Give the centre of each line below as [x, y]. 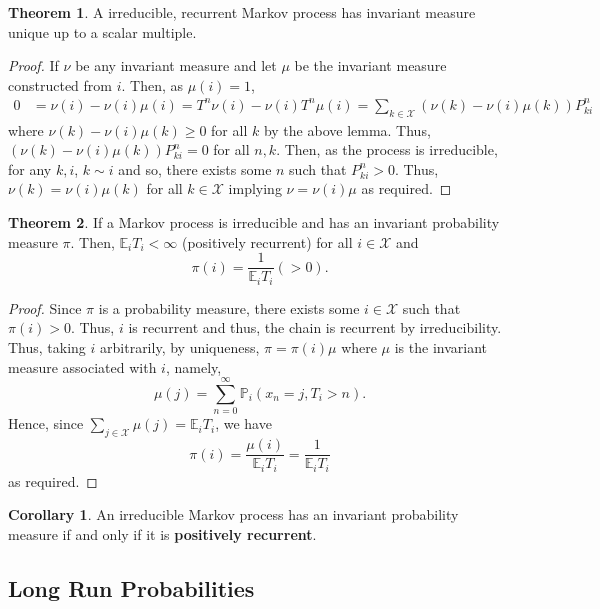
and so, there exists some [195, 168]
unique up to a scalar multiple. [102, 31]
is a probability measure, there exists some [229, 307]
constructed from [60, 84]
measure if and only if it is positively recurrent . [162, 533]
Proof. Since [45, 307]
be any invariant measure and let [176, 65]
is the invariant [441, 346]
